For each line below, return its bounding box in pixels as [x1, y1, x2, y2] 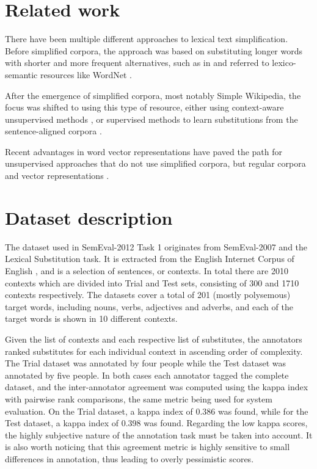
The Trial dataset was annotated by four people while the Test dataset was [5, 357, 286, 369]
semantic [5, 68, 38, 81]
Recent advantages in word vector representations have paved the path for [5, 145, 283, 158]
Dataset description [5, 205, 173, 230]
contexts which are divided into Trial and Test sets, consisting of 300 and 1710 [5, 276, 299, 289]
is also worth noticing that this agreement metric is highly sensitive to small [5, 440, 290, 453]
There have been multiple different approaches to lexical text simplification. [5, 32, 288, 45]
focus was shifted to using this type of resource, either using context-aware [5, 101, 284, 114]
